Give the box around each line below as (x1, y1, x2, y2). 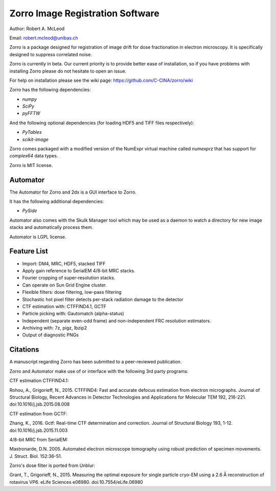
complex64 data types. (9, 153, 58, 159)
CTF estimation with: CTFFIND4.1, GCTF (22, 303, 107, 309)
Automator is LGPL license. (9, 233, 66, 240)
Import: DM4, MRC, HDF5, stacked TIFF (22, 261, 106, 267)
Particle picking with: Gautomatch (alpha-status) (22, 311, 125, 317)
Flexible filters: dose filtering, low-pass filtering (22, 289, 122, 295)
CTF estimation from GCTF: (9, 410, 67, 416)
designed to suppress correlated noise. (9, 51, 92, 57)
